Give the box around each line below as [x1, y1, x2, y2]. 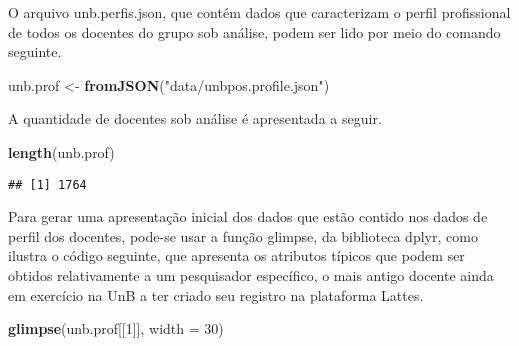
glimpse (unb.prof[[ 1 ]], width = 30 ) [8, 318, 224, 339]
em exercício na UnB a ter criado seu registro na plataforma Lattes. [8, 284, 424, 305]
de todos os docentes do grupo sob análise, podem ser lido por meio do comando [8, 21, 501, 42]
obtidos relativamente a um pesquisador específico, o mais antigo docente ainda [8, 265, 494, 285]
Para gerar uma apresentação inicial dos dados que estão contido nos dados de [8, 206, 488, 227]
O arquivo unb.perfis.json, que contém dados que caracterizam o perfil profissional [8, 2, 511, 22]
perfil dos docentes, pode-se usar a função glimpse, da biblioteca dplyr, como [8, 225, 478, 246]
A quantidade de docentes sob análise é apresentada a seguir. [8, 108, 382, 129]
